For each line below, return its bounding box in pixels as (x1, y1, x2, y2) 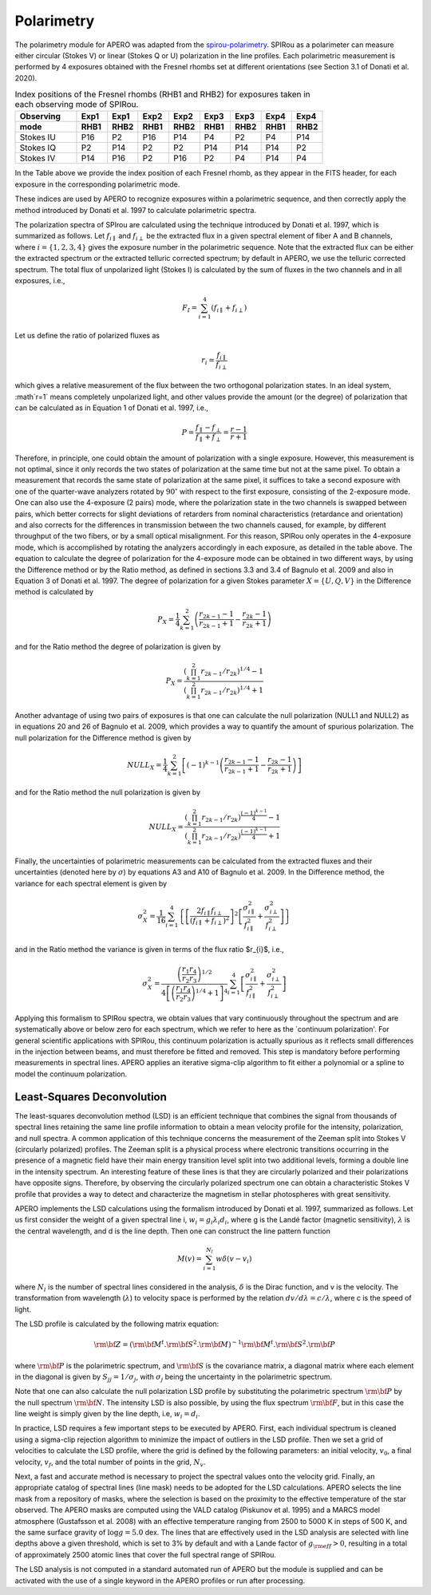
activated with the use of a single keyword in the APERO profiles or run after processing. (14, 1576, 306, 1585)
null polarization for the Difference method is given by (14, 732, 192, 742)
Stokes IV (19, 152, 56, 164)
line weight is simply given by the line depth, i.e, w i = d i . (14, 1409, 201, 1420)
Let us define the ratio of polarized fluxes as (14, 330, 160, 340)
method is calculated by (14, 587, 94, 597)
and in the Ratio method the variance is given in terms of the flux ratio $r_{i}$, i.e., (14, 944, 284, 953)
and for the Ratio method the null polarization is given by (14, 788, 201, 797)
